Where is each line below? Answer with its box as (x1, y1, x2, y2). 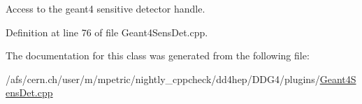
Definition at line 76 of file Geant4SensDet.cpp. (6, 24, 208, 39)
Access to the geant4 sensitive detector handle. (6, 1, 205, 15)
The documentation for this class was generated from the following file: (6, 48, 310, 63)
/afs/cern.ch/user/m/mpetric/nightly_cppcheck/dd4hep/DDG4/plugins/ (6, 71, 320, 86)
